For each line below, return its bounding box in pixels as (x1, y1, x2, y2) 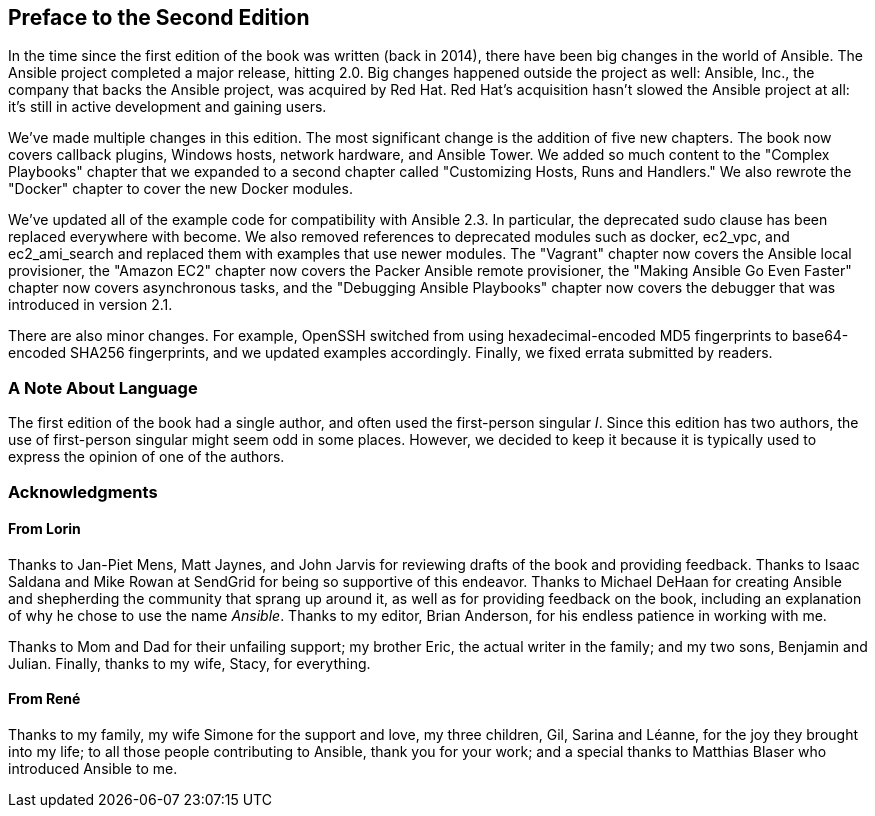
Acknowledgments (8, 481, 158, 502)
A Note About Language (8, 377, 198, 398)
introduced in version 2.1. (8, 296, 173, 314)
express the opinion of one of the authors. (8, 448, 285, 466)
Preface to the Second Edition (8, 5, 310, 30)
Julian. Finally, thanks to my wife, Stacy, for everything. (8, 654, 371, 672)
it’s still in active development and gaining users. (8, 98, 327, 116)
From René (8, 690, 81, 708)
